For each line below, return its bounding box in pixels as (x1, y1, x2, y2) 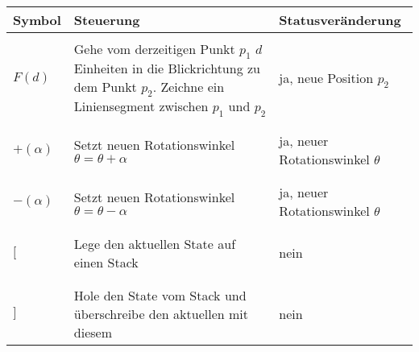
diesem (73, 322, 112, 342)
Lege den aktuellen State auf (73, 234, 236, 253)
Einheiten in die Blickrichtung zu (73, 59, 260, 78)
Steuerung (73, 10, 140, 29)
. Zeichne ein (152, 77, 225, 97)
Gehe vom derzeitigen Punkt (73, 39, 235, 58)
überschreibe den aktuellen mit (73, 304, 248, 323)
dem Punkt (73, 77, 137, 97)
